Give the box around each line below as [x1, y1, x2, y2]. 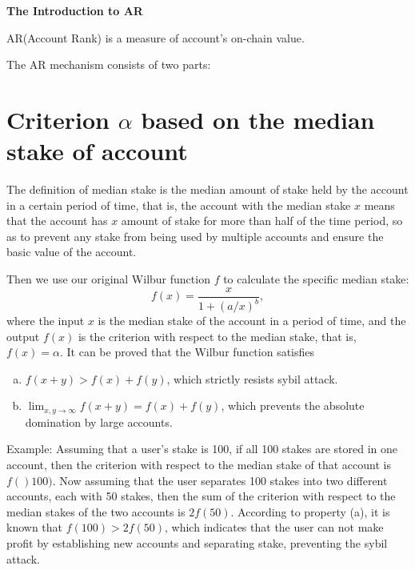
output [6, 327, 40, 344]
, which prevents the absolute [221, 397, 365, 414]
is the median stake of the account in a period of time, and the [98, 312, 406, 329]
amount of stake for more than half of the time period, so [121, 212, 403, 229]
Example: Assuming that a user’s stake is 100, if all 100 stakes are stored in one [6, 440, 398, 457]
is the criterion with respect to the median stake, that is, [78, 327, 357, 344]
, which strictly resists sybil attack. [166, 370, 338, 387]
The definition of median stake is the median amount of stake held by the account [6, 181, 409, 198]
